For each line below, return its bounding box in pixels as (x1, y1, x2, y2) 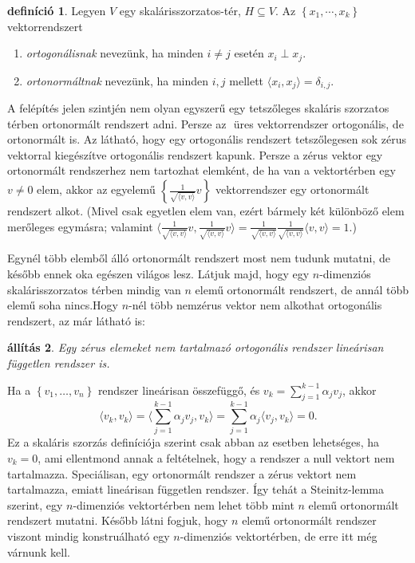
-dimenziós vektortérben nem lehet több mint (73, 496, 294, 513)
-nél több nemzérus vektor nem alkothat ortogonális (128, 297, 382, 313)
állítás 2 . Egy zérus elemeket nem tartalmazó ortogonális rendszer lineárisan (7, 339, 384, 356)
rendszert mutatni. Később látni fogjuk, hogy (7, 512, 228, 529)
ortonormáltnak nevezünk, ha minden (26, 72, 209, 89)
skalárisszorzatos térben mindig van (7, 281, 181, 297)
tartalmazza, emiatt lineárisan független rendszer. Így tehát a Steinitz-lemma (7, 481, 385, 498)
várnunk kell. (7, 543, 71, 560)
